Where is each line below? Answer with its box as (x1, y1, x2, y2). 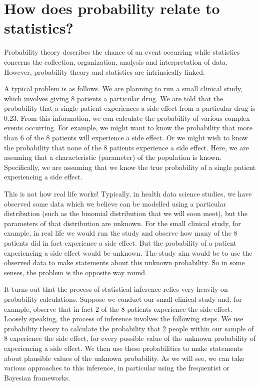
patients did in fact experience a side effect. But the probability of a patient (4, 238, 236, 248)
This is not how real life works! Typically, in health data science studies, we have (4, 188, 252, 199)
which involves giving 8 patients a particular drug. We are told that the (4, 93, 223, 103)
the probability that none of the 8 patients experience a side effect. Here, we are (4, 142, 249, 152)
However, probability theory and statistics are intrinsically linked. (4, 66, 205, 77)
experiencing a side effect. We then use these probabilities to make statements (4, 342, 243, 353)
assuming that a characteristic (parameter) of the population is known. (4, 152, 221, 162)
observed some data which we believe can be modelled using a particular (4, 198, 226, 209)
